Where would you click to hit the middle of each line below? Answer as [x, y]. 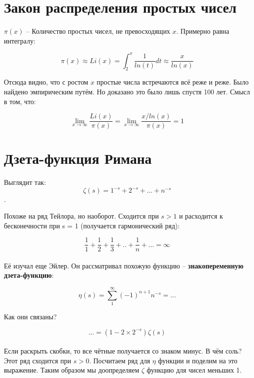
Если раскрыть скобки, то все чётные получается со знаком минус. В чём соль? [123, 351]
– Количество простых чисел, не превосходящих [98, 31]
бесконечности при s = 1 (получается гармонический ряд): [92, 225]
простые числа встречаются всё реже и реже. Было [173, 82]
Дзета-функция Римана [78, 158]
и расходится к [201, 215]
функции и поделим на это [198, 360]
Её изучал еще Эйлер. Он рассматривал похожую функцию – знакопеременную [124, 265]
